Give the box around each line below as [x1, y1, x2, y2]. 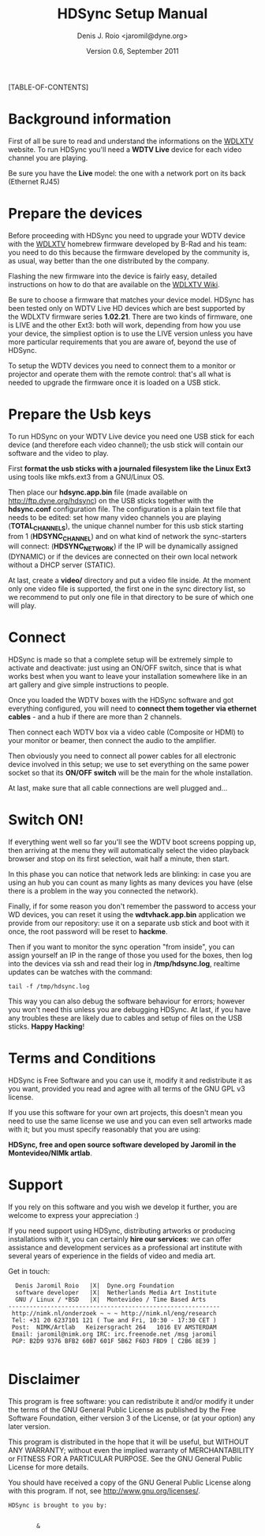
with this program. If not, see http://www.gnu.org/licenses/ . [8, 1485, 201, 1496]
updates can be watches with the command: [8, 967, 152, 977]
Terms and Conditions [8, 1049, 156, 1068]
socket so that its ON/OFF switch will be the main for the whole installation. [8, 768, 253, 778]
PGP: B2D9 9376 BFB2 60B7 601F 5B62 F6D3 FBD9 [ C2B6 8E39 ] [11, 1337, 217, 1345]
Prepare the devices [8, 205, 143, 222]
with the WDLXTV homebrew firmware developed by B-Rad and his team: [8, 239, 247, 248]
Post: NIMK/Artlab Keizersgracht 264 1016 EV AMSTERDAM [11, 1323, 217, 1331]
